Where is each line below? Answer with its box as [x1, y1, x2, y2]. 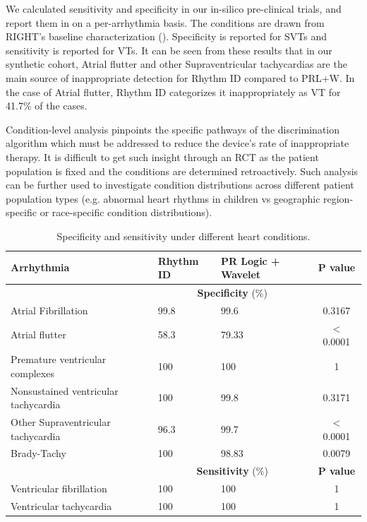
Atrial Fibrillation [11, 302, 88, 317]
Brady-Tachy [11, 446, 66, 461]
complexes [11, 365, 54, 380]
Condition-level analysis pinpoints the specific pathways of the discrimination [6, 121, 340, 136]
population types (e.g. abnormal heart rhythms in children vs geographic [6, 191, 320, 206]
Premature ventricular [11, 352, 107, 367]
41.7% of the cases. [6, 98, 88, 113]
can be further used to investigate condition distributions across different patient [6, 177, 354, 192]
